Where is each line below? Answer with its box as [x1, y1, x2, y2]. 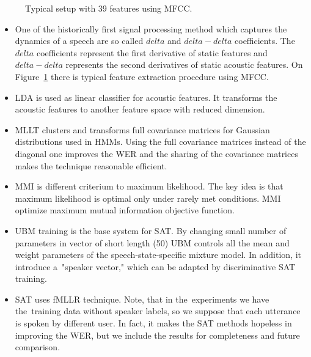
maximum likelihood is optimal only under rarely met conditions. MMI [15, 191, 281, 204]
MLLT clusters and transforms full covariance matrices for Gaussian [15, 123, 270, 136]
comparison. [15, 340, 60, 353]
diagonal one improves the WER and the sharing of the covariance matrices [15, 147, 298, 160]
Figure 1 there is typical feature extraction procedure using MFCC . [15, 70, 269, 83]
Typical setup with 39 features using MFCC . [25, 2, 192, 14]
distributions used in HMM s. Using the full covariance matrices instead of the [15, 135, 306, 148]
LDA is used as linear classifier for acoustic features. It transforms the [15, 90, 277, 103]
